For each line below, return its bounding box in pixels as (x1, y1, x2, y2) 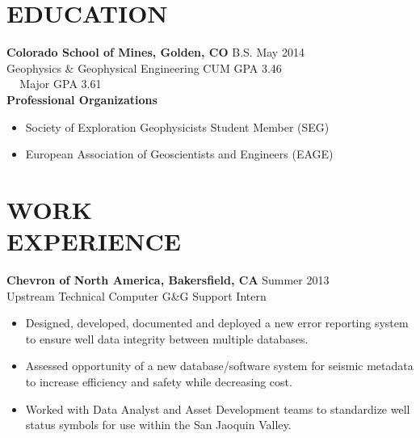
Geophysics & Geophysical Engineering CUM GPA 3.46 (6, 59, 282, 76)
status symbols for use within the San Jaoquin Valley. (25, 416, 292, 433)
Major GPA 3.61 (19, 75, 102, 92)
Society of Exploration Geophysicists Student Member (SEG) (25, 118, 330, 135)
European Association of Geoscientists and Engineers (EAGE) (25, 145, 334, 162)
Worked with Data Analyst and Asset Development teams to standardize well (25, 400, 410, 417)
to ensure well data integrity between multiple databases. (25, 330, 309, 347)
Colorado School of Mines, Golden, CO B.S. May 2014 (6, 44, 304, 61)
